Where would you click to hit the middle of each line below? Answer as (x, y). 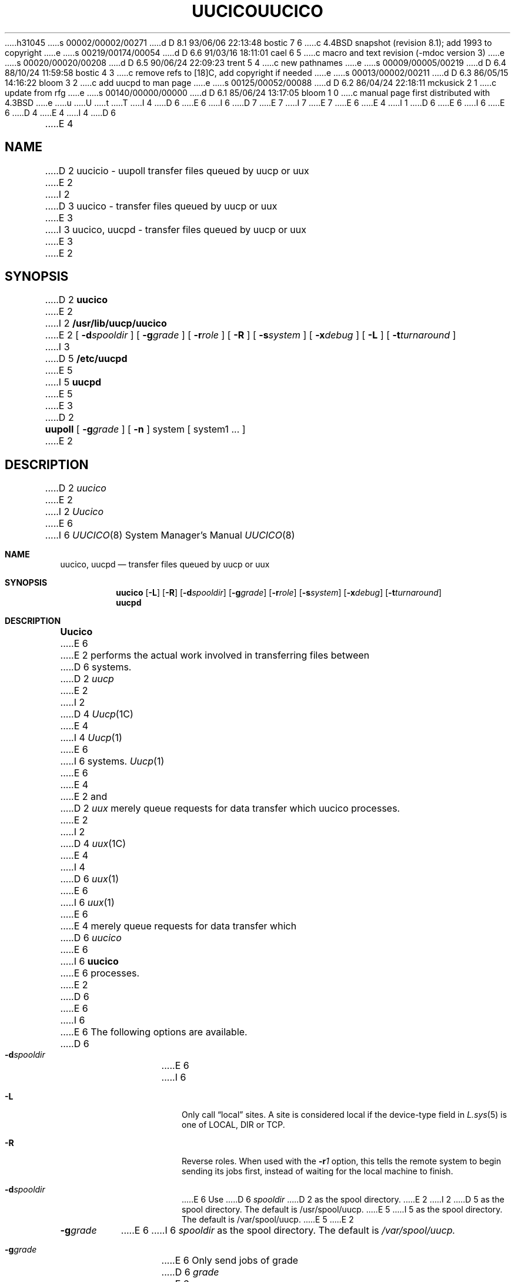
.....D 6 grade (190, 1272)
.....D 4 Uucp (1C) (97, 714)
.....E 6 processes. (100, 973)
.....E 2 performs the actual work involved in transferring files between (215, 655)
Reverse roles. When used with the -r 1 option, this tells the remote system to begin (342, 1161)
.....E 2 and (84, 797)
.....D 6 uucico (91, 938)
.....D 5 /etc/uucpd (86, 359)
